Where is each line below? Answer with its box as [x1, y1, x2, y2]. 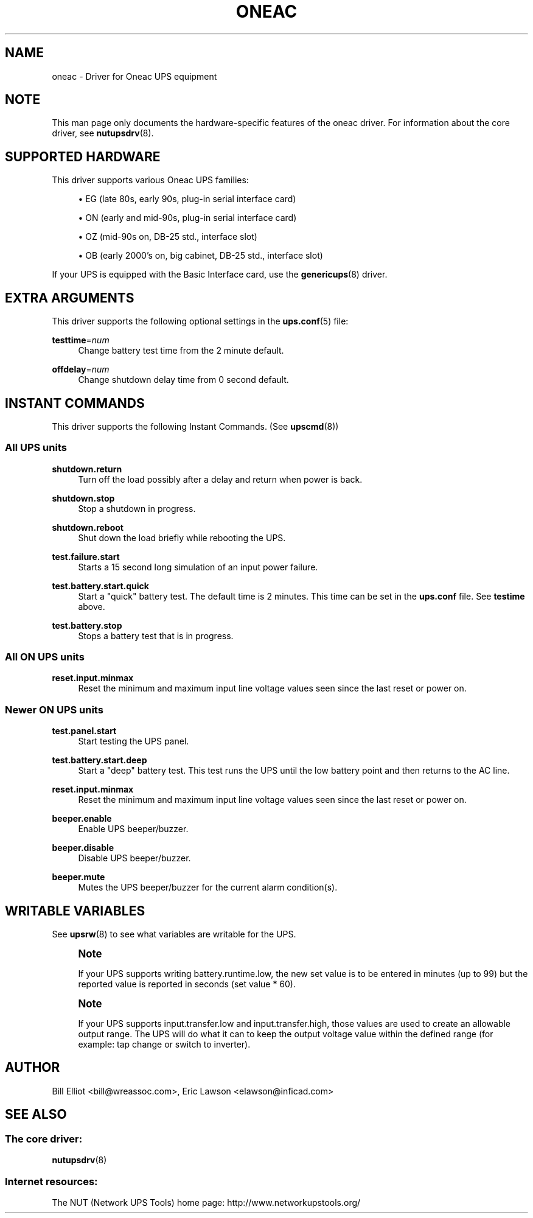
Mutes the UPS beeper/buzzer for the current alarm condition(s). [78, 882, 338, 893]
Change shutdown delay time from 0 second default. [78, 374, 289, 385]
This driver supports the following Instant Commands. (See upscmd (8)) [52, 421, 339, 432]
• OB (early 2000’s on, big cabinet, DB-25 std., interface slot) [78, 250, 323, 261]
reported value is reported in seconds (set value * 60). [78, 979, 296, 990]
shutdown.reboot [52, 522, 124, 533]
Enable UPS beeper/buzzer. [78, 824, 189, 835]
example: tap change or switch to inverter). [78, 1039, 251, 1050]
